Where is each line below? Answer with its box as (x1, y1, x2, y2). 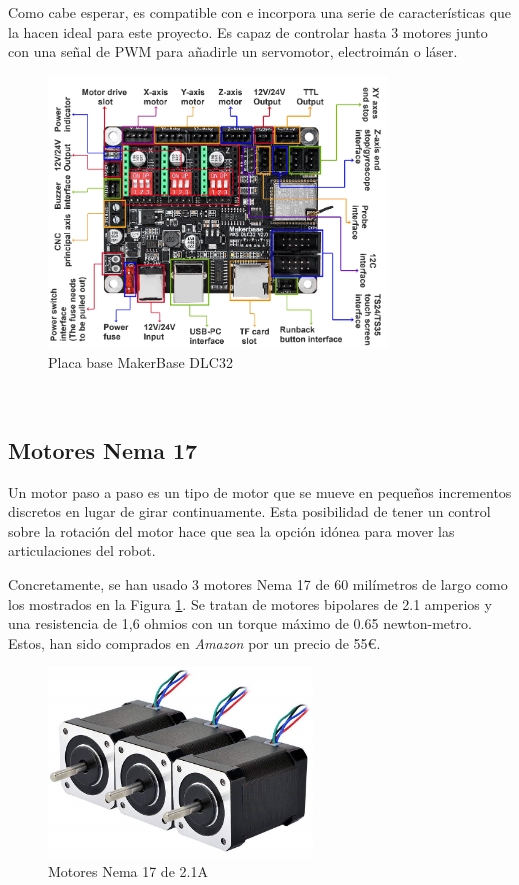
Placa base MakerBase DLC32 (48, 352, 233, 373)
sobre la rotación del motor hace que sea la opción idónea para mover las (8, 520, 455, 541)
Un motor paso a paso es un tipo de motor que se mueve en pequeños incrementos (8, 481, 512, 502)
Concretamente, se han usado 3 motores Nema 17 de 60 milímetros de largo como (8, 574, 508, 595)
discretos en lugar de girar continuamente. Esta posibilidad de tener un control (8, 501, 491, 522)
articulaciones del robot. (8, 540, 156, 561)
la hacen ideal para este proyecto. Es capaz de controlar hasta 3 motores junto (8, 21, 488, 42)
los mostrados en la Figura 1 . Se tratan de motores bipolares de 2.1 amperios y (8, 593, 492, 614)
